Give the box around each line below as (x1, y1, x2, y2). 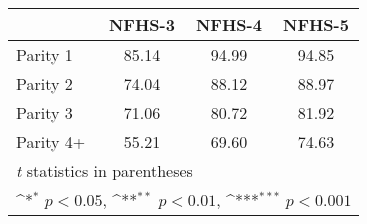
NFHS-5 (282, 13, 349, 36)
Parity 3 (16, 101, 73, 124)
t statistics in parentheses (16, 159, 193, 182)
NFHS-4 (195, 13, 262, 36)
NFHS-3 (108, 13, 175, 36)
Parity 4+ (16, 130, 86, 153)
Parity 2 (16, 72, 73, 95)
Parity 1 (16, 43, 73, 66)
